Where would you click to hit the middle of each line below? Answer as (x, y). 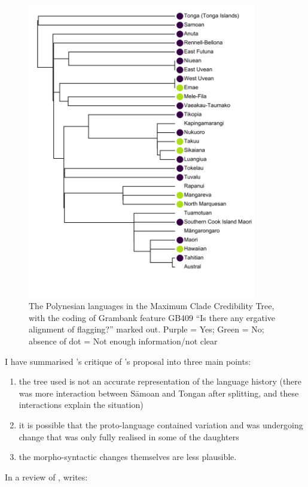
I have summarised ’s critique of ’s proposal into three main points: (128, 361)
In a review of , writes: (46, 477)
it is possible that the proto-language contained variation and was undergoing (161, 424)
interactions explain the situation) (81, 405)
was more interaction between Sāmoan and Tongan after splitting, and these (159, 393)
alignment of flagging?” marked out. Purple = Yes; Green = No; (147, 329)
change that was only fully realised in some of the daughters (129, 436)
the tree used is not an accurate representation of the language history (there (160, 381)
